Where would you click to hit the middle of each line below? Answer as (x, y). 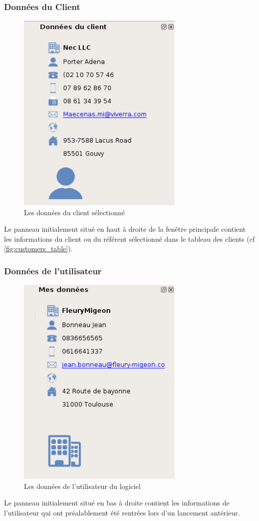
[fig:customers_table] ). (38, 248)
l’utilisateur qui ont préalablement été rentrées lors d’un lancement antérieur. (122, 512)
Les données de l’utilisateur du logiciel (82, 486)
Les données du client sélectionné (75, 212)
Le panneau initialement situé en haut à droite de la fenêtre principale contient (125, 229)
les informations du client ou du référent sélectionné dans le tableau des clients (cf (129, 238)
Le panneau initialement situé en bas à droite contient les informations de (117, 503)
